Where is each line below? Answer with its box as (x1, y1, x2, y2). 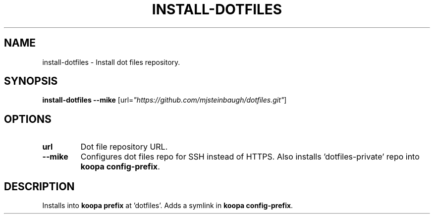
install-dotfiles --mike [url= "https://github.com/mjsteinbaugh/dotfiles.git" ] (42, 96, 287, 105)
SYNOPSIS (4, 75, 58, 88)
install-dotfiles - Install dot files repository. (42, 57, 180, 66)
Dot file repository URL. (80, 142, 168, 152)
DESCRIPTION (4, 180, 75, 193)
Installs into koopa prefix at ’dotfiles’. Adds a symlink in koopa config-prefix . (42, 201, 293, 210)
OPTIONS (4, 112, 52, 125)
